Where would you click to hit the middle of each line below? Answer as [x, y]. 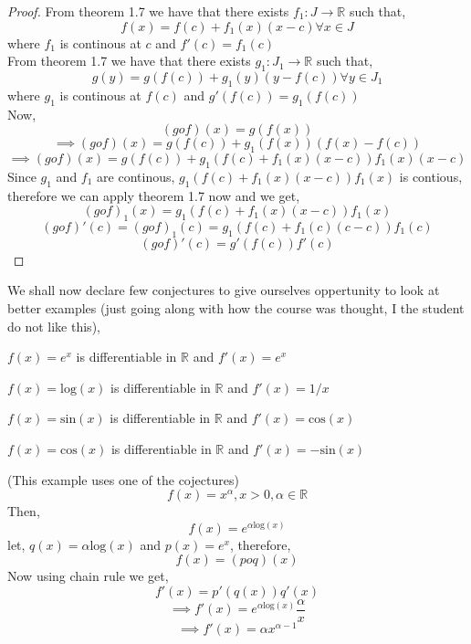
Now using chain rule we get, [88, 576]
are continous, [136, 176]
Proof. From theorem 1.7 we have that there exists [148, 11]
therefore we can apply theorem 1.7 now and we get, [154, 195]
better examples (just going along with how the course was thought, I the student [236, 307]
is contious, [431, 176]
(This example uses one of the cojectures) [123, 479]
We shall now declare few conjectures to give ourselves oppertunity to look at [224, 290]
